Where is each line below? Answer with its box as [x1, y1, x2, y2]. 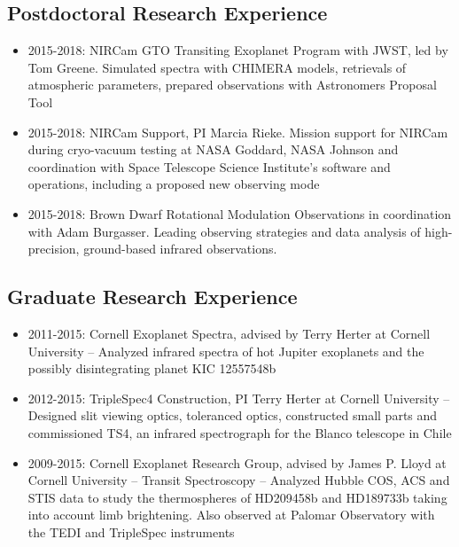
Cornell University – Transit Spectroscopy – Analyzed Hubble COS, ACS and [27, 471, 450, 489]
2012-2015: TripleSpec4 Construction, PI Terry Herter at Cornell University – [27, 388, 450, 407]
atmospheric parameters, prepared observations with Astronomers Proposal [27, 75, 437, 94]
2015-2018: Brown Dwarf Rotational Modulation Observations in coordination [27, 204, 452, 223]
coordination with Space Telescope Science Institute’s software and [27, 157, 391, 176]
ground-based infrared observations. [83, 239, 277, 258]
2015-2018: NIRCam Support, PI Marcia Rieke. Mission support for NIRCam [27, 122, 448, 141]
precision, [27, 239, 80, 258]
